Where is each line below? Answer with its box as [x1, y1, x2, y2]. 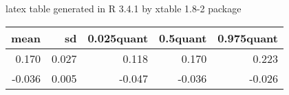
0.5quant [159, 29, 207, 46]
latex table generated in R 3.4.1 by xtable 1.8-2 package [6, 1, 242, 15]
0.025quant [87, 29, 149, 46]
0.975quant [217, 29, 278, 46]
